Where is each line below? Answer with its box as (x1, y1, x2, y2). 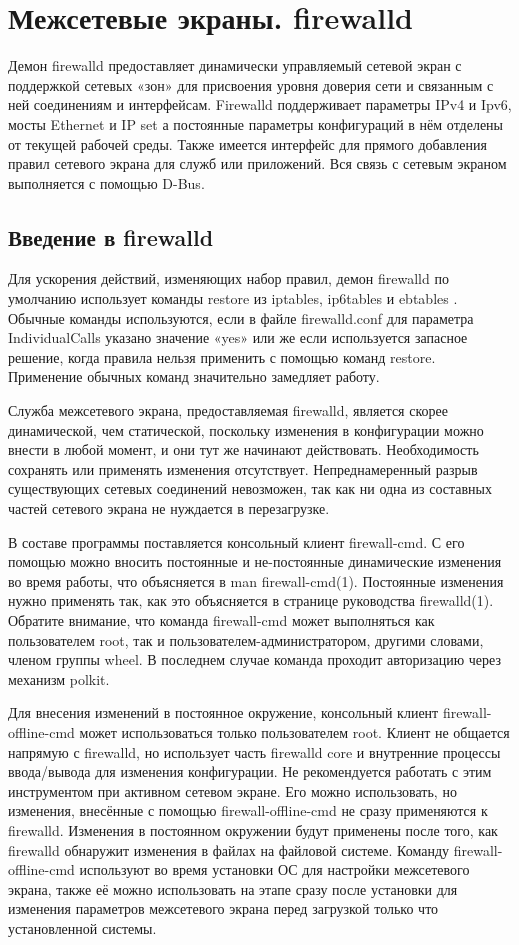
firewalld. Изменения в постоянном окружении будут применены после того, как (8, 819, 498, 840)
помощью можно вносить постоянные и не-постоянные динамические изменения (8, 551, 502, 572)
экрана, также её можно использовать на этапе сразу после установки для (8, 878, 458, 899)
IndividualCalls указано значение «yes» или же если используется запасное (8, 327, 468, 348)
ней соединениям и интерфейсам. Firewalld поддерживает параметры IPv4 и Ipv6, (8, 94, 512, 115)
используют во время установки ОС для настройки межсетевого (79, 859, 470, 880)
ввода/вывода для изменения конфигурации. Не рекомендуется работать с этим (8, 761, 492, 782)
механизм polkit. (8, 668, 110, 689)
